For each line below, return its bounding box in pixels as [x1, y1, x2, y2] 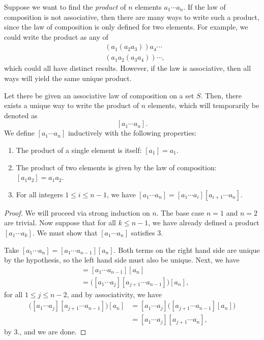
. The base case [156, 207, 204, 218]
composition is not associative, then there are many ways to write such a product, [4, 11, 259, 22]
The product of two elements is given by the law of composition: [16, 162, 217, 172]
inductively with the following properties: [68, 127, 197, 138]
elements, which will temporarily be [148, 100, 259, 111]
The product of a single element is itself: [16, 145, 142, 155]
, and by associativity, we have [67, 289, 162, 299]
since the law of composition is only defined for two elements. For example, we [4, 21, 248, 32]
